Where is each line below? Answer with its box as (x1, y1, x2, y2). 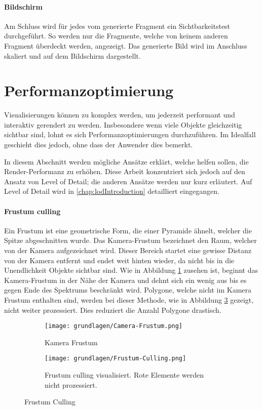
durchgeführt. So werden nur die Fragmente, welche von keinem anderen (4, 30, 228, 41)
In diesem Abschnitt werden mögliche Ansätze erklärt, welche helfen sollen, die (4, 156, 249, 167)
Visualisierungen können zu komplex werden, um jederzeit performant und (4, 109, 235, 120)
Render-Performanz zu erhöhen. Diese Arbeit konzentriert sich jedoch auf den (4, 166, 245, 177)
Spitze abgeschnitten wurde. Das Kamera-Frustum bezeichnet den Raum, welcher (4, 235, 257, 245)
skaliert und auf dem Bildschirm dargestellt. (4, 50, 141, 61)
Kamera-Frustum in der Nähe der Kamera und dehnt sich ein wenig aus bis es (4, 274, 247, 285)
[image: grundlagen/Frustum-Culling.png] (45, 355, 186, 362)
